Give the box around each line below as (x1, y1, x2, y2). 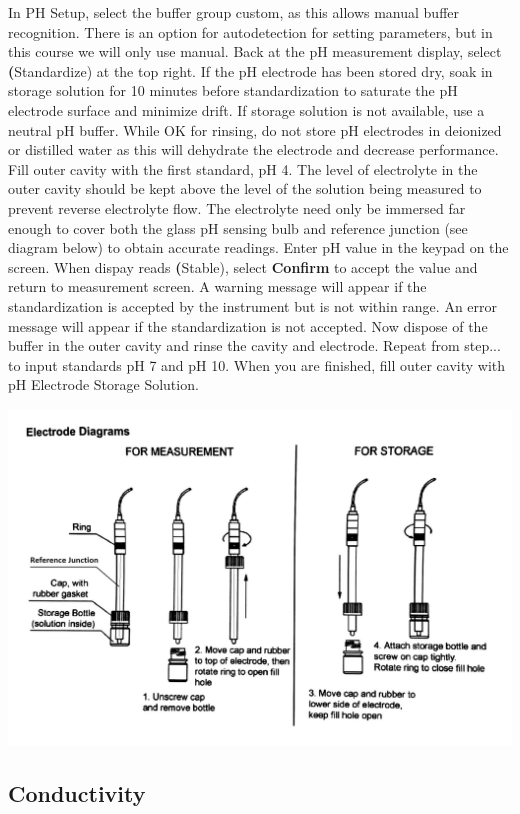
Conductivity (8, 777, 146, 808)
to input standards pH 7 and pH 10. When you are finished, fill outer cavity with (8, 354, 506, 375)
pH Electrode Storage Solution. (8, 374, 199, 395)
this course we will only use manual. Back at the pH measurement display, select (8, 41, 502, 62)
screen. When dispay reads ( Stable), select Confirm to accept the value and (8, 256, 478, 277)
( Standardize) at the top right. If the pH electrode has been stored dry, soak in (8, 60, 493, 81)
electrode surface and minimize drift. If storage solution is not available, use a (8, 99, 485, 120)
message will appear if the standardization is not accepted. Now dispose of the (8, 315, 488, 336)
